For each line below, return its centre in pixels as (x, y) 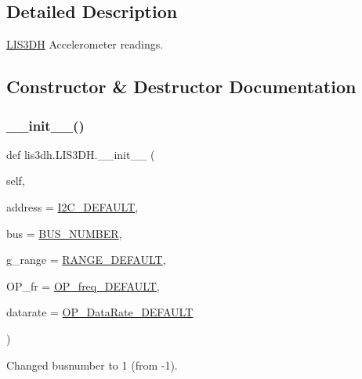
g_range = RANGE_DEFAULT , (86, 260)
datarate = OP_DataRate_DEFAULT (100, 312)
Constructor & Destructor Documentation (181, 87)
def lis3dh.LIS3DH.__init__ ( (81, 154)
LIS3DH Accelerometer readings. (85, 44)
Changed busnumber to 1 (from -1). (92, 365)
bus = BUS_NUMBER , (64, 233)
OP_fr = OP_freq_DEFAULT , (83, 285)
